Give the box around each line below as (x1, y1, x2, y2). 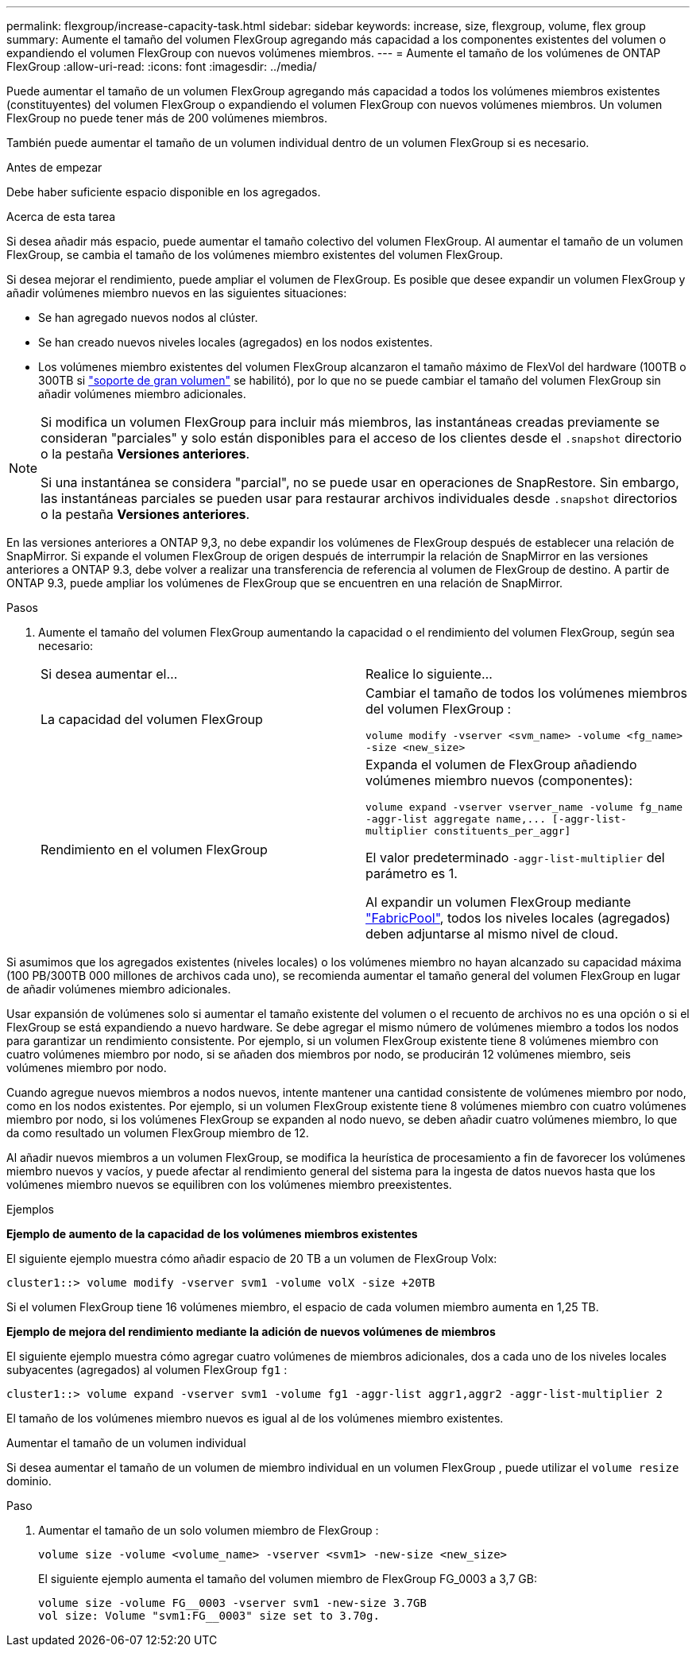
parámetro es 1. (365, 865, 458, 881)
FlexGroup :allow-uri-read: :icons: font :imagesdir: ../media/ (6, 60, 317, 73)
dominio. (6, 1474, 52, 1488)
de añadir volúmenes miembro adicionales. (6, 982, 231, 996)
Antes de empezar (6, 161, 102, 174)
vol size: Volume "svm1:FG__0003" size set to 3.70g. (38, 1609, 380, 1622)
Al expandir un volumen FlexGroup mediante (365, 894, 631, 910)
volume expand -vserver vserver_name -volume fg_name (365, 801, 683, 813)
